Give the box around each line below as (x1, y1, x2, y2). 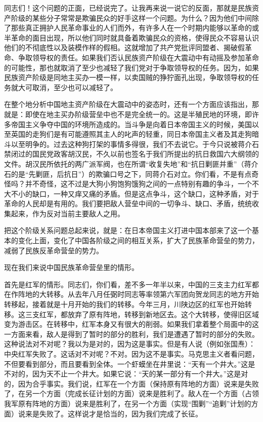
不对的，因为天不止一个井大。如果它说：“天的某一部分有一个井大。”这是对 (4, 368, 248, 379)
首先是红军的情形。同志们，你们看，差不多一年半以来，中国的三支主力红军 (4, 279, 252, 289)
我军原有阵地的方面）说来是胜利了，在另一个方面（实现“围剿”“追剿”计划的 (4, 398, 251, 408)
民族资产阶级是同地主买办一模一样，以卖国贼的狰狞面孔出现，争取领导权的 (4, 72, 252, 83)
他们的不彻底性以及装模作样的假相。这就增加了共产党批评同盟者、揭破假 (4, 42, 245, 53)
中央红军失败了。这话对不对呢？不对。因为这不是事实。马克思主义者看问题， (4, 349, 259, 359)
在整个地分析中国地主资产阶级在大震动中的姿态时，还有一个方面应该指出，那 (4, 99, 259, 109)
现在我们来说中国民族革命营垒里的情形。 (4, 262, 139, 273)
